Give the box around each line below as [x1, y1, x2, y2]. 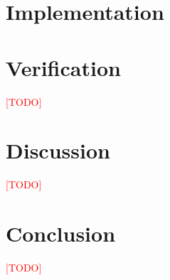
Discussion [6, 136, 110, 165]
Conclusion [6, 219, 116, 247]
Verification [6, 53, 121, 82]
